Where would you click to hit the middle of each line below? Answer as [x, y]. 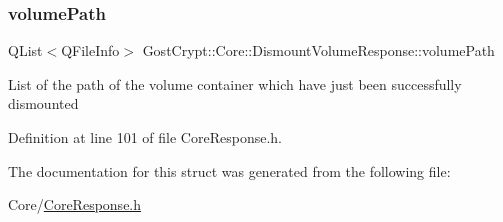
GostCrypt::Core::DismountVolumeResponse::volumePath [318, 50]
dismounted [43, 103]
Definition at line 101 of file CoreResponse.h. [145, 137]
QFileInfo [90, 50]
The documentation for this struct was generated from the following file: [229, 170]
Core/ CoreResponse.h [75, 204]
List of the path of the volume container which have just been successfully [235, 83]
